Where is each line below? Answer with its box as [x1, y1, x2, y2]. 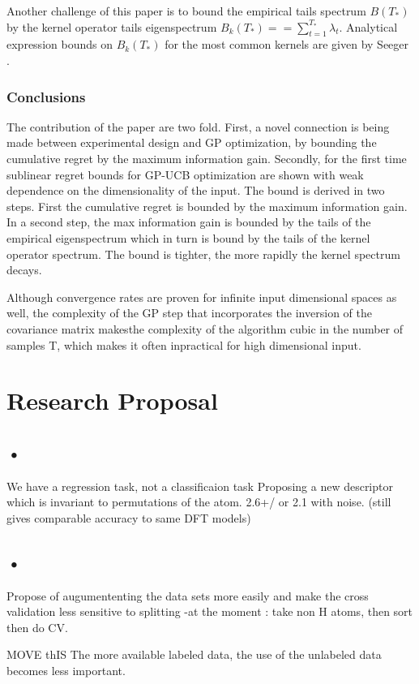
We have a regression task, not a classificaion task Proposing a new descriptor [6, 477, 393, 494]
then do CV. [6, 618, 68, 635]
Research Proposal [6, 384, 218, 417]
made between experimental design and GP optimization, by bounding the [6, 134, 377, 151]
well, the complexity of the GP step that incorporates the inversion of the [6, 304, 372, 321]
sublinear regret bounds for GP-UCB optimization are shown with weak [6, 166, 364, 183]
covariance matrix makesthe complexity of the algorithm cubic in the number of [6, 320, 404, 337]
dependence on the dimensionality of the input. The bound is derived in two [6, 182, 385, 199]
